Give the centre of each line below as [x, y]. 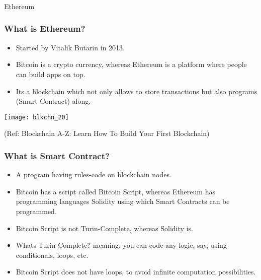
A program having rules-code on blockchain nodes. [94, 174]
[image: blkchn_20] [36, 117]
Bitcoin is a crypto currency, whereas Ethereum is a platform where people [131, 64]
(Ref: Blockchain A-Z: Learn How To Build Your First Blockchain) [107, 133]
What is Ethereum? [45, 28]
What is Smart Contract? [57, 155]
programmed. [36, 211]
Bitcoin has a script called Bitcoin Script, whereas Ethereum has [115, 191]
